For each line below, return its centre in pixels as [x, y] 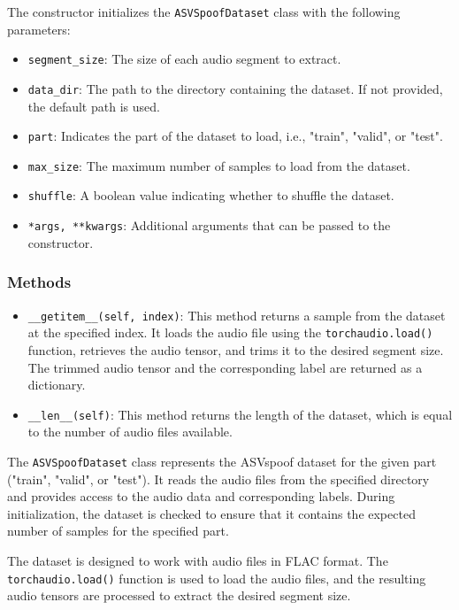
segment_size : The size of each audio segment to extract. [184, 59]
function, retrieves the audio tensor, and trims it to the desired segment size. [236, 349]
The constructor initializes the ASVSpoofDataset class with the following [204, 12]
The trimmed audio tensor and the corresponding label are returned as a [225, 367]
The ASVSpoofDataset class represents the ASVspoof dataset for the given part [222, 461]
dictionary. [57, 385]
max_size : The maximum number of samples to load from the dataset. [219, 165]
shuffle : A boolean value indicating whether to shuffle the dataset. [211, 195]
